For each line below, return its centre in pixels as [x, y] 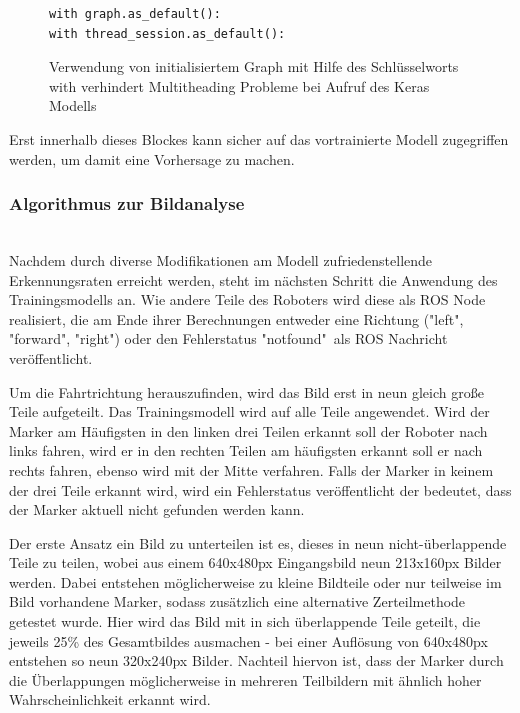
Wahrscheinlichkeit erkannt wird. [110, 699]
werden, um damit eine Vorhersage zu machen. [152, 158]
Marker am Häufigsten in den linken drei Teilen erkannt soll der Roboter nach [248, 430]
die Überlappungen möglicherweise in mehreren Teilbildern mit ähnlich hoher [245, 679]
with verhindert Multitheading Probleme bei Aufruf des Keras [239, 85]
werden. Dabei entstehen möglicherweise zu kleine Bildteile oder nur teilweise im [255, 581]
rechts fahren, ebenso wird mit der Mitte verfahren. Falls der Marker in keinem [251, 469]
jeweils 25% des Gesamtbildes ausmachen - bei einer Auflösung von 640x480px [248, 640]
